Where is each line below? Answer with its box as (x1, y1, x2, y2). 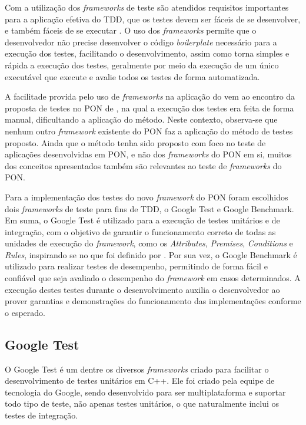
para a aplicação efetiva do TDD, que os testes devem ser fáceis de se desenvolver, (5, 12, 301, 25)
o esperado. (5, 306, 45, 318)
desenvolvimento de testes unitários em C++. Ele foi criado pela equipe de (5, 374, 275, 387)
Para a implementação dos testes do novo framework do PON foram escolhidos (5, 190, 288, 203)
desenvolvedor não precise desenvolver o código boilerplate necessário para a (5, 35, 277, 48)
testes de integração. (5, 409, 78, 421)
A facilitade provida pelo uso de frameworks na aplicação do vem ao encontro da (5, 90, 295, 103)
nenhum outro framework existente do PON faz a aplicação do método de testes (5, 124, 293, 137)
